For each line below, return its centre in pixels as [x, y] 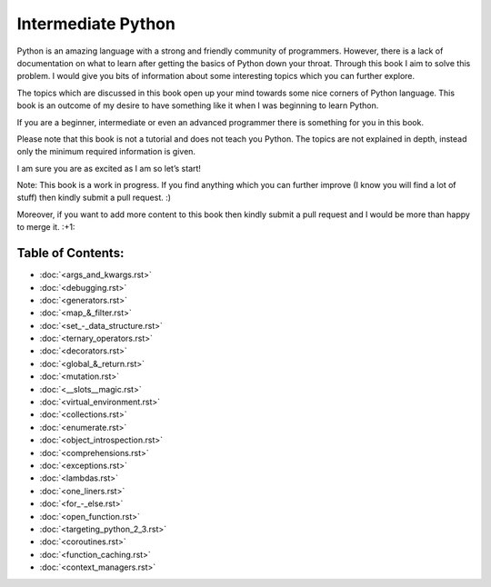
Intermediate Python [96, 24]
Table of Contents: [70, 253]
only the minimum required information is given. [106, 152]
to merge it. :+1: [46, 227]
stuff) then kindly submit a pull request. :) [94, 198]
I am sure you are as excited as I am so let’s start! [109, 168]
